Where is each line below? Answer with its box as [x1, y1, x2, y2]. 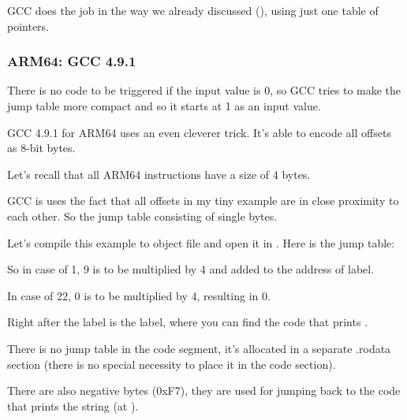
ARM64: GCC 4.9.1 [7, 51, 136, 71]
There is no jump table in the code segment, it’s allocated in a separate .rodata [7, 340, 391, 356]
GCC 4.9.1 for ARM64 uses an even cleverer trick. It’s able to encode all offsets [7, 124, 391, 140]
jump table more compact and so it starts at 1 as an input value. [7, 98, 321, 113]
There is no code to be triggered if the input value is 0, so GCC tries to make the [7, 82, 401, 98]
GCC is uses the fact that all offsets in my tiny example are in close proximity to [7, 192, 399, 209]
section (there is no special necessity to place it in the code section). [7, 355, 336, 372]
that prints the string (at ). [7, 397, 139, 414]
